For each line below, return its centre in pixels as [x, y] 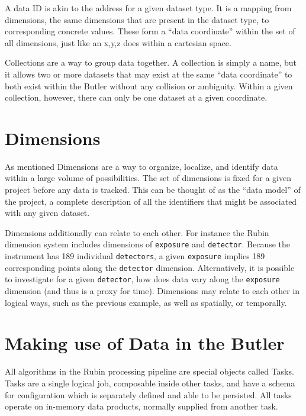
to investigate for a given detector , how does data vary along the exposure [142, 279]
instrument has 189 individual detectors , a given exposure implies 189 [135, 256]
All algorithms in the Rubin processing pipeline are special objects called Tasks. [149, 371]
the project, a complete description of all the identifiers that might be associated [151, 201]
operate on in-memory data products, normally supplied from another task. [141, 406]
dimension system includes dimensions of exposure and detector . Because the [148, 244]
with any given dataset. [47, 213]
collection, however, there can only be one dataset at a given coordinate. [136, 97]
